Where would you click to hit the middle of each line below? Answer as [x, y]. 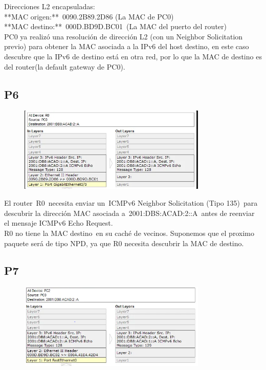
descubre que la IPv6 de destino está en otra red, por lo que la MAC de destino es [133, 56]
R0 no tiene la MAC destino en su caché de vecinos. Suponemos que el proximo [129, 233]
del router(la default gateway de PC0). [65, 66]
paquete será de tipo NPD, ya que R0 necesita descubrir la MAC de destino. [124, 243]
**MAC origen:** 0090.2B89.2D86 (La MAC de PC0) [89, 16]
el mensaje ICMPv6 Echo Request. [59, 223]
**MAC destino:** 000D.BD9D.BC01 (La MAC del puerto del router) [115, 26]
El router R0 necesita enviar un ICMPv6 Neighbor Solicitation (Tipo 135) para [131, 203]
